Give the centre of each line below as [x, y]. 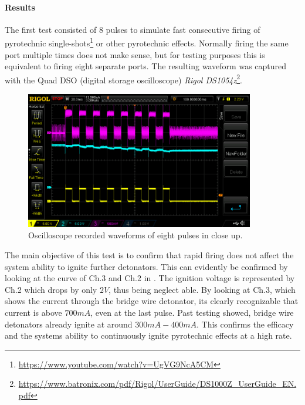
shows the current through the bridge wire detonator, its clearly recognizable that [152, 301]
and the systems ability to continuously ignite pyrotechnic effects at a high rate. [148, 335]
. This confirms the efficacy [245, 324]
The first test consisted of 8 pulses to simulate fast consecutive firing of [133, 29]
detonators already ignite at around [69, 324]
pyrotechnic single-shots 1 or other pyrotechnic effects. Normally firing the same [147, 42]
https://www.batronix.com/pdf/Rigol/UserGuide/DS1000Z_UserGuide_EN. [157, 384]
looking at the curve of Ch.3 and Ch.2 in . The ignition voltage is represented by [150, 278]
